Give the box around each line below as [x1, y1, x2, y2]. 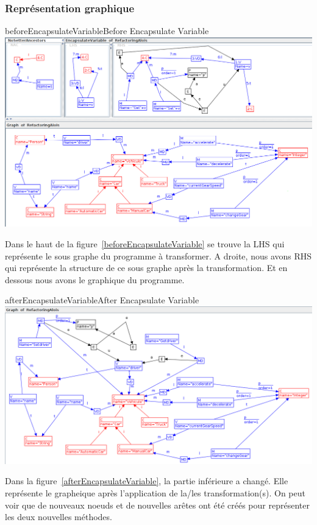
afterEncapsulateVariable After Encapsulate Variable [5, 294, 199, 306]
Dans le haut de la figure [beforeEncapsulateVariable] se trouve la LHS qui [5, 237, 285, 250]
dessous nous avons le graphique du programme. [5, 273, 185, 286]
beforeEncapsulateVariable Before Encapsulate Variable [5, 24, 209, 37]
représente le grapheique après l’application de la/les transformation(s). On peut [5, 487, 305, 499]
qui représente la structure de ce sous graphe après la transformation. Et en [5, 261, 288, 274]
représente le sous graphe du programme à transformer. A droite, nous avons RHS [5, 249, 312, 262]
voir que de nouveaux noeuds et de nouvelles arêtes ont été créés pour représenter [5, 498, 310, 511]
